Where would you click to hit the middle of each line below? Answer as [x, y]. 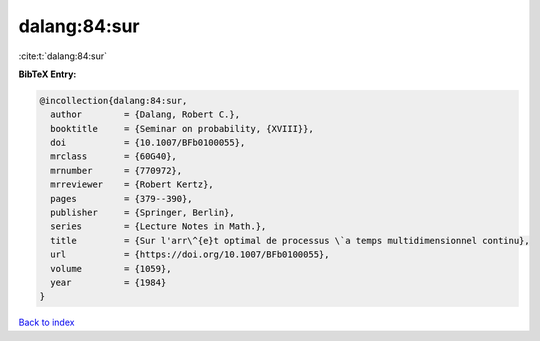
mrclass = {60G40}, [113, 156]
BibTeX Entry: [47, 74]
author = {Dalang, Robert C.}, [145, 114]
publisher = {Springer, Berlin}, [142, 213]
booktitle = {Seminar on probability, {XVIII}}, [182, 128]
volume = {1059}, [111, 268]
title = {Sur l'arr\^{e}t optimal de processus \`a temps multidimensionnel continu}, [290, 240]
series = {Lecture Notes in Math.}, [158, 226]
